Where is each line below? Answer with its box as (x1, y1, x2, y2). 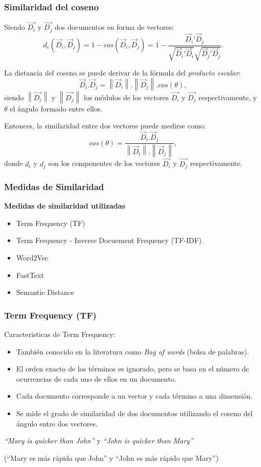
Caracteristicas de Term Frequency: (4, 328, 116, 339)
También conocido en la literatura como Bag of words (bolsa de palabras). (16, 346, 249, 357)
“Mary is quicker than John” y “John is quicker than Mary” (4, 435, 193, 446)
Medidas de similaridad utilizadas (4, 200, 126, 211)
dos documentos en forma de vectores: (54, 22, 174, 32)
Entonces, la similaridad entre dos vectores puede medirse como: (4, 120, 206, 131)
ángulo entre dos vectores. (16, 418, 98, 428)
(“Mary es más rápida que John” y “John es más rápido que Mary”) (4, 452, 219, 463)
